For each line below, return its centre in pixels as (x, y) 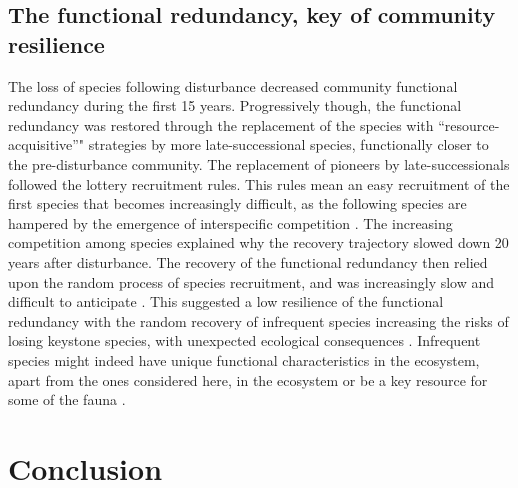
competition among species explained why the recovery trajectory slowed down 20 (258, 242)
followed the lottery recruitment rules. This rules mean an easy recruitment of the (259, 183)
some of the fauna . (67, 399)
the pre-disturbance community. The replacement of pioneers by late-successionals (259, 163)
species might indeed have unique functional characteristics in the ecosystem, (244, 359)
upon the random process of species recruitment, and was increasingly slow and (251, 281)
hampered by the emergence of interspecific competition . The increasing (230, 222)
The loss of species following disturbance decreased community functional (233, 85)
